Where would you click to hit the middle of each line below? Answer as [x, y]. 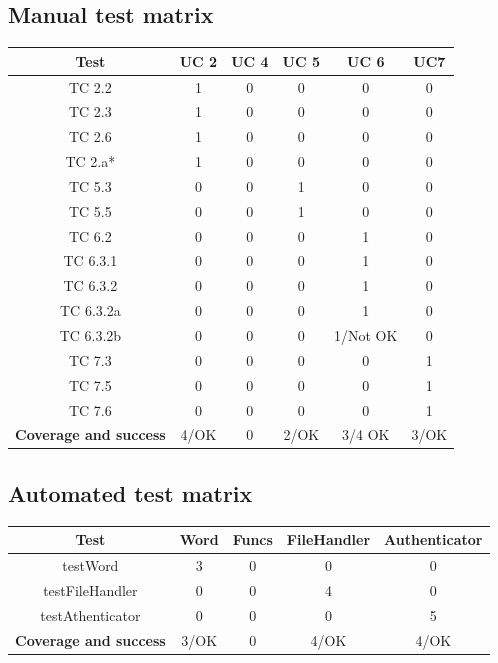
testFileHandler [90, 589]
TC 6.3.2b [90, 334]
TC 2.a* [90, 161]
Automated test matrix [130, 492]
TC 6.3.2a [90, 310]
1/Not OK [366, 334]
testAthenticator [90, 614]
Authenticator [433, 539]
